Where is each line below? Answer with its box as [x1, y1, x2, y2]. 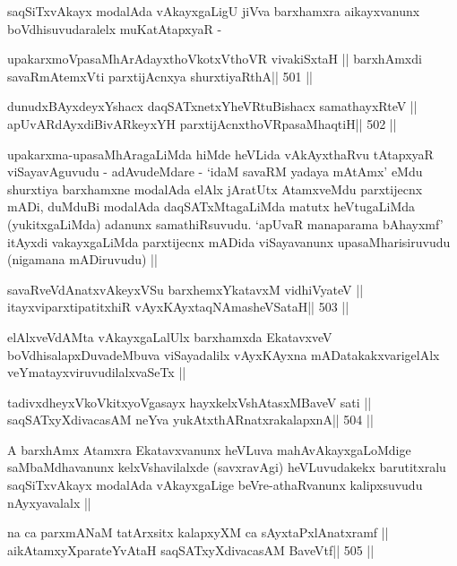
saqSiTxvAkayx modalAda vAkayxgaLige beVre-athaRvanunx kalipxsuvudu [7, 476, 423, 494]
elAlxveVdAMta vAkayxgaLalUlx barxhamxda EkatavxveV [7, 327, 332, 346]
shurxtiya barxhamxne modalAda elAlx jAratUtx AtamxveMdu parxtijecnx [7, 179, 423, 198]
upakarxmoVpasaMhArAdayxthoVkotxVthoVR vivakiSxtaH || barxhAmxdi [7, 49, 422, 68]
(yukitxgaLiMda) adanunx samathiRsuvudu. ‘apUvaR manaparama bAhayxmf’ [7, 214, 444, 233]
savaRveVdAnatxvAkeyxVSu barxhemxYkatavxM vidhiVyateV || [7, 279, 364, 298]
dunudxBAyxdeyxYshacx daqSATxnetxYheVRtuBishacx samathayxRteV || [7, 97, 418, 116]
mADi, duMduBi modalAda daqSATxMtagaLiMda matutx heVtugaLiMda [7, 197, 416, 216]
